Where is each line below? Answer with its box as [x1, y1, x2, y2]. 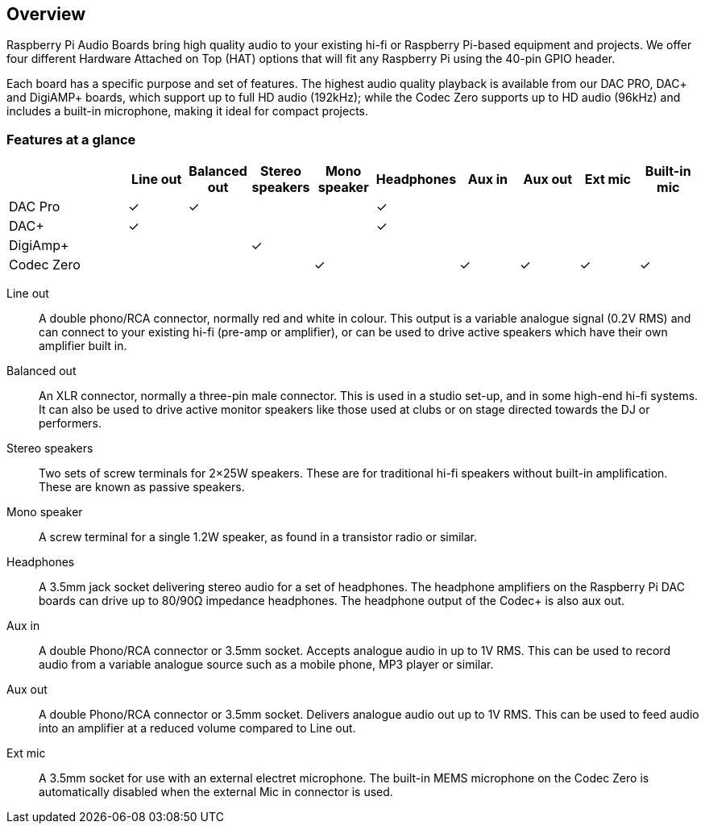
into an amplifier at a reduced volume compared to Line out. [39, 721, 356, 736]
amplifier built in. [39, 339, 127, 353]
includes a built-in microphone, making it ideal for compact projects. [6, 104, 368, 119]
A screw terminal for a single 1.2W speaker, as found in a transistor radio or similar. [39, 530, 478, 544]
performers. [39, 416, 102, 431]
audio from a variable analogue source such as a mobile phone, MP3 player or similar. [39, 657, 494, 672]
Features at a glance [6, 131, 136, 148]
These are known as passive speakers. [39, 480, 245, 494]
